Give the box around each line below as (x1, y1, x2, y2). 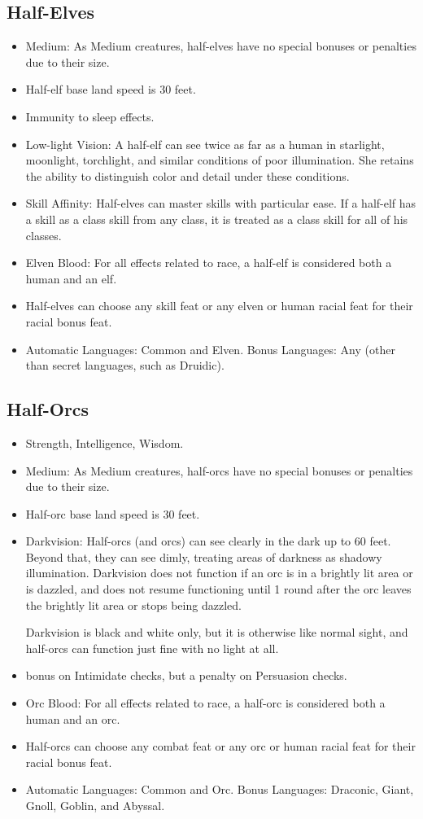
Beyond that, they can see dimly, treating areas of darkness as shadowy (25, 548, 382, 565)
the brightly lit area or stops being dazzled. (25, 596, 242, 613)
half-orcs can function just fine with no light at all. (25, 639, 279, 656)
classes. (25, 226, 62, 243)
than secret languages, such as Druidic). (25, 357, 225, 374)
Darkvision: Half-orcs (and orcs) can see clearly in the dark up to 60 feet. (25, 532, 391, 550)
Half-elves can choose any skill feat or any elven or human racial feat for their (25, 297, 413, 314)
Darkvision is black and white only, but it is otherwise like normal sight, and (25, 624, 408, 641)
